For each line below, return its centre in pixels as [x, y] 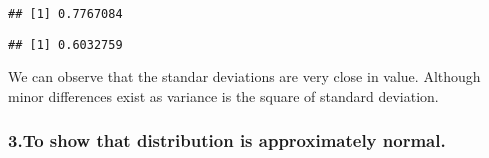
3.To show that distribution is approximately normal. [227, 140]
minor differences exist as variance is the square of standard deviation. [223, 95]
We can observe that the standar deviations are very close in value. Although [244, 76]
